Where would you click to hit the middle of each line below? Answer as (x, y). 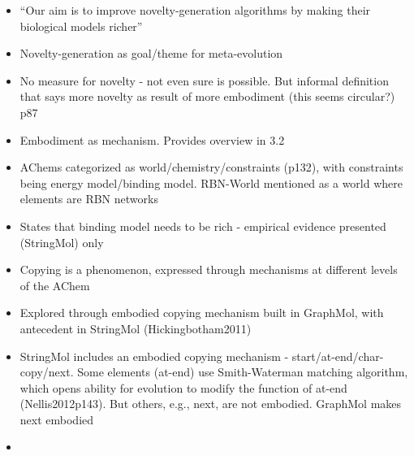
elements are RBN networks (89, 199)
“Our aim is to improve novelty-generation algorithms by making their (195, 10)
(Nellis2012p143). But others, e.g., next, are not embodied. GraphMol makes (211, 404)
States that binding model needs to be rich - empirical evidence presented (203, 226)
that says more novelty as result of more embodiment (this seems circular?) (207, 96)
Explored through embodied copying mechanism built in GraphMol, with (202, 313)
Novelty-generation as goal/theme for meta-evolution (151, 53)
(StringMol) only (62, 242)
